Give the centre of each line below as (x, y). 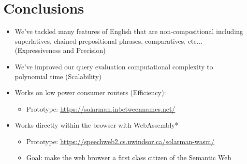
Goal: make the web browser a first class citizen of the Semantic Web (129, 157)
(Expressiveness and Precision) (60, 50)
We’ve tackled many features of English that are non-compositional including (129, 31)
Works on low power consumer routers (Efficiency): (90, 92)
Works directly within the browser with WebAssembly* (96, 125)
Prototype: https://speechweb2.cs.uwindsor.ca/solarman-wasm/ (120, 141)
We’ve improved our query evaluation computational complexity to (114, 66)
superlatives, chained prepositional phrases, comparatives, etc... (109, 41)
